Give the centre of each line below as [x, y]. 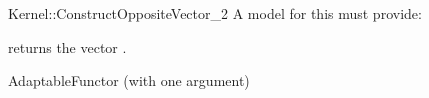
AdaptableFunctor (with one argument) [129, 80]
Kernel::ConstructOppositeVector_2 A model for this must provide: [215, 13]
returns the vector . [67, 46]
